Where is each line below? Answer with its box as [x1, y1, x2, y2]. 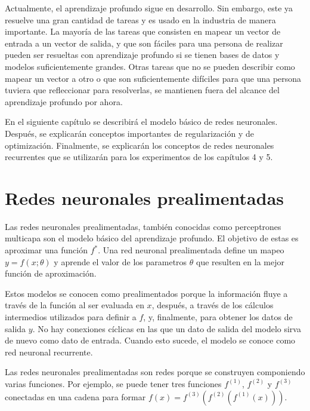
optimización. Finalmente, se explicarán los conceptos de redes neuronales [5, 139, 274, 151]
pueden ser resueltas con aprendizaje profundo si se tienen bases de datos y [5, 48, 280, 61]
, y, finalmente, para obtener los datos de [143, 311, 293, 323]
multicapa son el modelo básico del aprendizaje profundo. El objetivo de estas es [5, 232, 299, 244]
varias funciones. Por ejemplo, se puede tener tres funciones [5, 377, 222, 389]
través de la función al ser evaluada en [5, 299, 144, 311]
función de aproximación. [5, 267, 97, 280]
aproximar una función [5, 244, 88, 256]
